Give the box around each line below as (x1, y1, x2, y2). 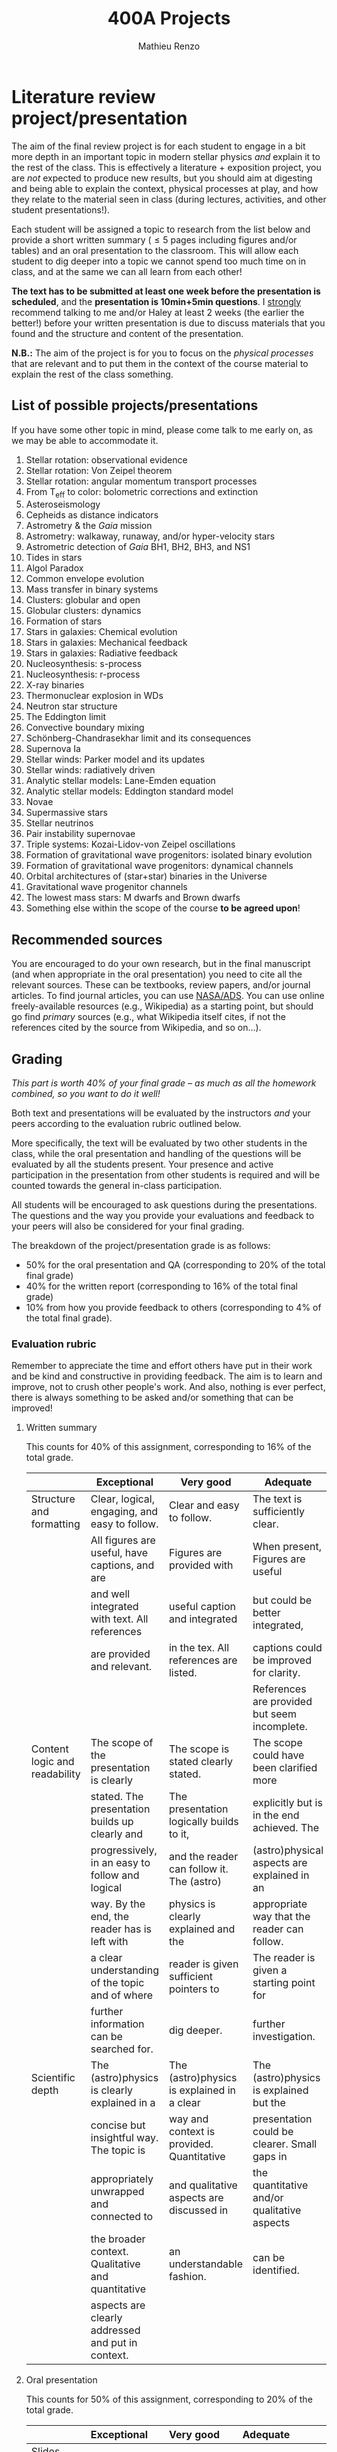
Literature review (11, 85, 156, 108)
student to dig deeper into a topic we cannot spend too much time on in (11, 255, 307, 267)
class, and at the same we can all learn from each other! (11, 265, 243, 277)
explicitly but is (252, 1796, 323, 1810)
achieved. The (252, 1821, 319, 1835)
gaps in (252, 2150, 288, 2164)
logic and (30, 1755, 75, 1769)
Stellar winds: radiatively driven (25, 764, 156, 776)
